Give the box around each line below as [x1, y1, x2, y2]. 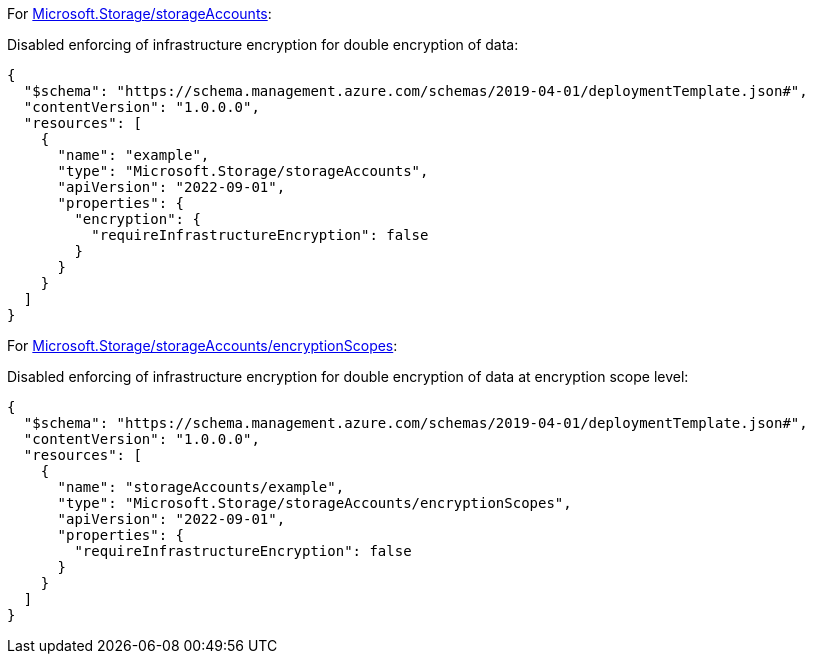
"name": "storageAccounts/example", [57, 479, 345, 495]
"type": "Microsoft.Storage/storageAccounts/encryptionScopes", [57, 495, 572, 511]
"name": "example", [57, 147, 210, 163]
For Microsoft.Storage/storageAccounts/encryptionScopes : [7, 337, 398, 354]
